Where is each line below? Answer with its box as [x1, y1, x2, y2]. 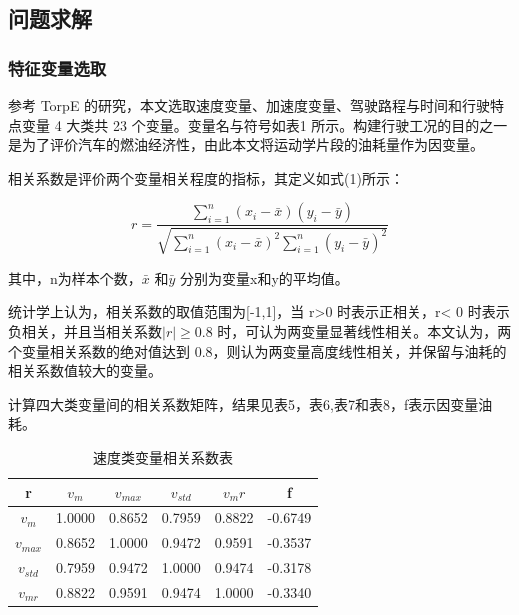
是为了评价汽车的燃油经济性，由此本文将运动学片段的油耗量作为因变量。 [8, 134, 484, 155]
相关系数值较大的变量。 [8, 360, 162, 381]
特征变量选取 [8, 55, 107, 80]
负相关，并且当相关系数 [8, 320, 162, 341]
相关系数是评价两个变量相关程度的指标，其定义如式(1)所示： [8, 167, 404, 188]
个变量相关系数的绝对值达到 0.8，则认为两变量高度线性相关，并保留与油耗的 [8, 340, 507, 361]
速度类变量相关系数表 [93, 446, 234, 467]
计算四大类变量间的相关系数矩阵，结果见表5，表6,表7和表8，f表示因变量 [8, 393, 479, 414]
